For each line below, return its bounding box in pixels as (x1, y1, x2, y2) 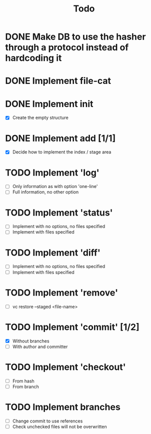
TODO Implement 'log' (5, 167, 100, 178)
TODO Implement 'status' (5, 207, 113, 218)
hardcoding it (5, 52, 62, 64)
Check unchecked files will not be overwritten (12, 423, 107, 429)
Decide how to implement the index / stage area (12, 149, 111, 155)
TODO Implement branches (5, 401, 121, 412)
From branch (12, 383, 39, 389)
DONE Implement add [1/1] (5, 132, 116, 144)
